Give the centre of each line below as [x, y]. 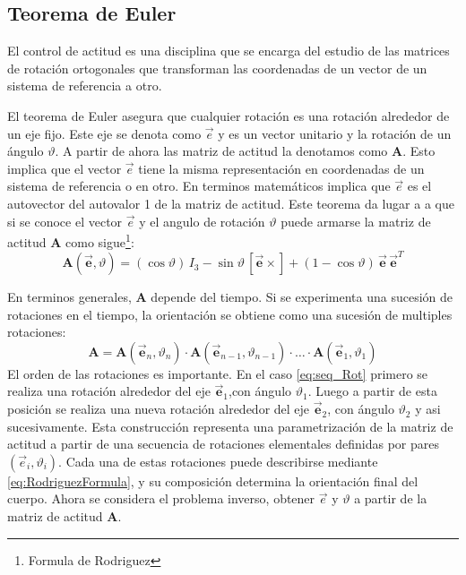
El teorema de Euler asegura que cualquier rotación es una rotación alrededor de [229, 115]
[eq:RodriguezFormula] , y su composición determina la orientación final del [213, 481]
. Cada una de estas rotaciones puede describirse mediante [218, 461]
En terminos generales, [69, 297]
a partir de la [391, 498]
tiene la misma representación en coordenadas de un [281, 168]
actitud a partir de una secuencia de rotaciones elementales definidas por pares [224, 444]
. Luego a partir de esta [372, 391]
